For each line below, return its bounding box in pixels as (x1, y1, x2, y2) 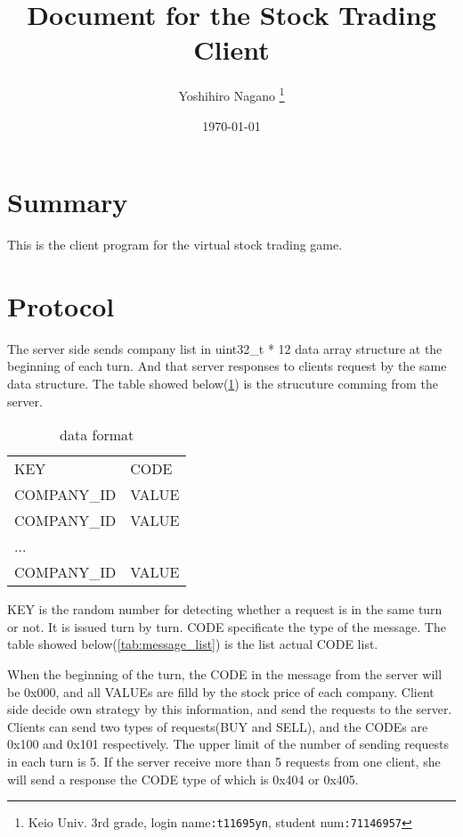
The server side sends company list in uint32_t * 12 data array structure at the (7, 339, 443, 357)
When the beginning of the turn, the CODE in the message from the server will (7, 664, 443, 683)
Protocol (7, 287, 115, 324)
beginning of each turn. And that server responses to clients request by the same (7, 357, 447, 375)
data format (60, 424, 134, 446)
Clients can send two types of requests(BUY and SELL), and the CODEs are (7, 717, 428, 735)
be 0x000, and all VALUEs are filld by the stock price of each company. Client (7, 682, 435, 701)
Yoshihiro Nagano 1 (178, 84, 285, 104)
